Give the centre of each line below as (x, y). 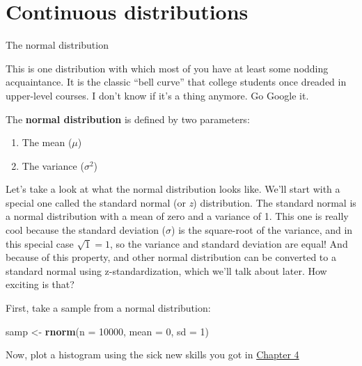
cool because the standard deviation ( (86, 230)
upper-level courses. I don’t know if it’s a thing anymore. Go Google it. (157, 95)
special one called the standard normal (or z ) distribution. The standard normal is (181, 202)
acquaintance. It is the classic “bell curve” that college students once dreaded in (176, 82)
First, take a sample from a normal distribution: (108, 308)
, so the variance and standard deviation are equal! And (229, 243)
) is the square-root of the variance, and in (262, 230)
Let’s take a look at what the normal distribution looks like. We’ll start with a (173, 189)
